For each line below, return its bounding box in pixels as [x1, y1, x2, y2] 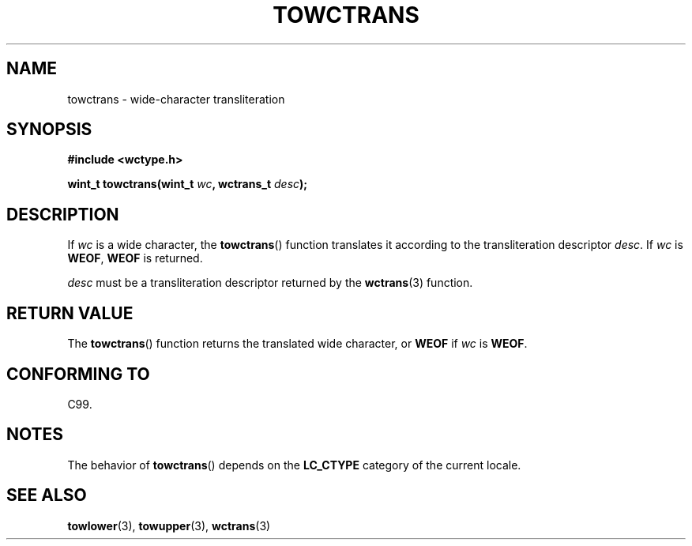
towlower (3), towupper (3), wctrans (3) [67, 518, 271, 533]
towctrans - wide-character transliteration [67, 92, 285, 106]
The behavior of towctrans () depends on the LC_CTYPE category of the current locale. [67, 458, 521, 472]
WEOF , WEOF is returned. [67, 251, 203, 265]
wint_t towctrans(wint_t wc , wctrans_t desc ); [67, 177, 308, 191]
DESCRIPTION [6, 204, 119, 224]
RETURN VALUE [6, 303, 134, 323]
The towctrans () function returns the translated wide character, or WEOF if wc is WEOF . [67, 337, 528, 351]
